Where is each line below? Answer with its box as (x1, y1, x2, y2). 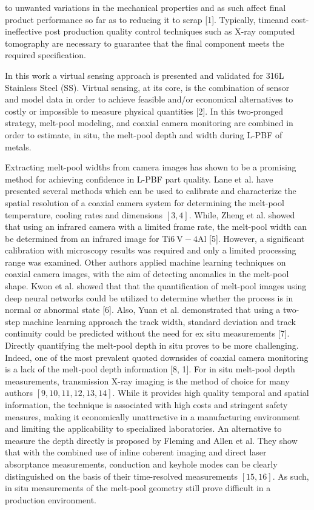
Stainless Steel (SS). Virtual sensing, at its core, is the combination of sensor (5, 81, 290, 93)
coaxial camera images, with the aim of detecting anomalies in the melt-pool (5, 267, 289, 280)
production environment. (5, 493, 97, 506)
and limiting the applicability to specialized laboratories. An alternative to (5, 422, 282, 435)
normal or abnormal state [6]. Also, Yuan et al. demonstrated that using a (5, 303, 281, 316)
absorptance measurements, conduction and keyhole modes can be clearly (5, 457, 278, 470)
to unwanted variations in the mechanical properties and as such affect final (5, 1, 286, 13)
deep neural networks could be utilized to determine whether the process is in (5, 291, 293, 304)
